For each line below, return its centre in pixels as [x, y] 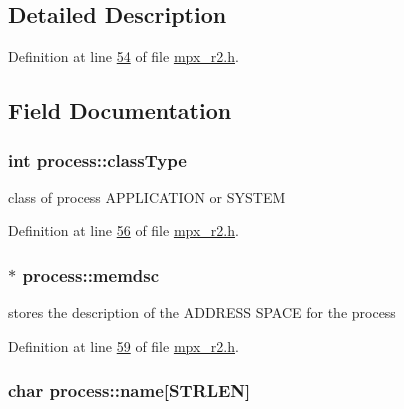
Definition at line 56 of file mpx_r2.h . [123, 230]
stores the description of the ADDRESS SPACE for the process [202, 312]
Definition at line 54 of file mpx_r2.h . [123, 56]
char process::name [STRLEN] [129, 390]
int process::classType [97, 159]
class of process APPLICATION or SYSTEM [147, 196]
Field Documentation [120, 110]
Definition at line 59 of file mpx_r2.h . [123, 345]
